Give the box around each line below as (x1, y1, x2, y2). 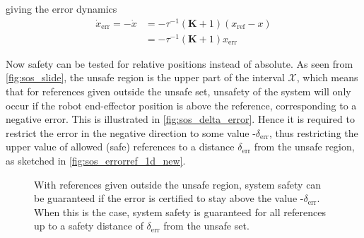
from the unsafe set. (163, 218, 249, 233)
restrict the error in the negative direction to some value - (6, 125, 256, 140)
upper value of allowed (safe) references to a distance (6, 139, 235, 154)
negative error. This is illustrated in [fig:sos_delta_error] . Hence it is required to (6, 112, 355, 126)
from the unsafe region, (254, 139, 355, 154)
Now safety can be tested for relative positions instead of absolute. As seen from (6, 56, 353, 71)
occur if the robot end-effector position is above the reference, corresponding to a (6, 97, 357, 112)
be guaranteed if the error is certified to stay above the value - (34, 191, 304, 206)
